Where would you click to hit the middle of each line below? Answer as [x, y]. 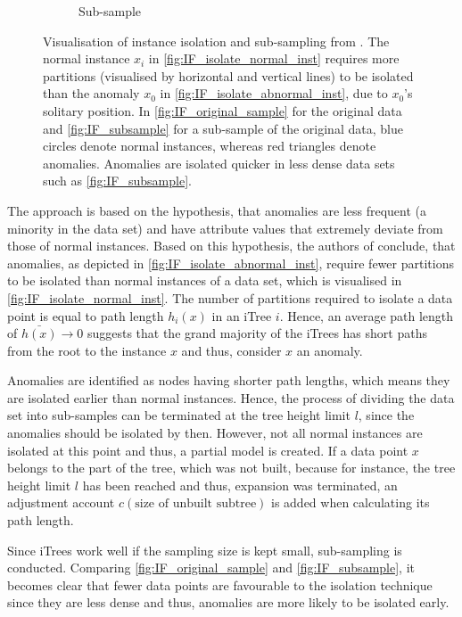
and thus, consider [231, 350]
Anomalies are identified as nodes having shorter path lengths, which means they [229, 380]
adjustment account [61, 502]
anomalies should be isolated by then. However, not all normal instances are [215, 433]
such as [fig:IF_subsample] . [117, 181]
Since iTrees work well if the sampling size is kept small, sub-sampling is [205, 550]
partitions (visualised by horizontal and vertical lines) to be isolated [228, 75]
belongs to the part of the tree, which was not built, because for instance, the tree [231, 468]
